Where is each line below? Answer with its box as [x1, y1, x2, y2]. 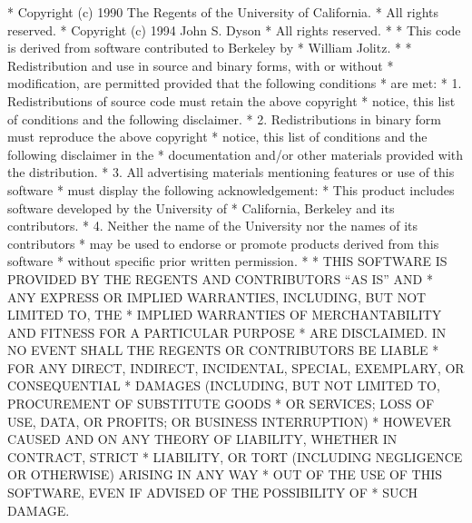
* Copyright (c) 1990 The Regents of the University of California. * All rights [7, 3, 439, 21]
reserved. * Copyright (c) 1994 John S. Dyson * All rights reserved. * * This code [7, 20, 461, 39]
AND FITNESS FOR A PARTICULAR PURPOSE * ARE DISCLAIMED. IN [7, 322, 447, 341]
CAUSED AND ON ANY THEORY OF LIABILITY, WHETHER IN [7, 429, 398, 449]
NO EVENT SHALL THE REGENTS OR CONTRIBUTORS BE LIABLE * [7, 340, 439, 360]
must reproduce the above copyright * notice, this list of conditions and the [7, 127, 428, 146]
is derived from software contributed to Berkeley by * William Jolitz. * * [7, 38, 412, 57]
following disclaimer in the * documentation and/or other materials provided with [7, 144, 464, 163]
